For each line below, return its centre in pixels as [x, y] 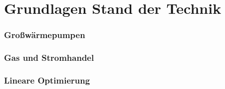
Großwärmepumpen [45, 35]
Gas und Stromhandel [49, 58]
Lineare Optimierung [47, 80]
